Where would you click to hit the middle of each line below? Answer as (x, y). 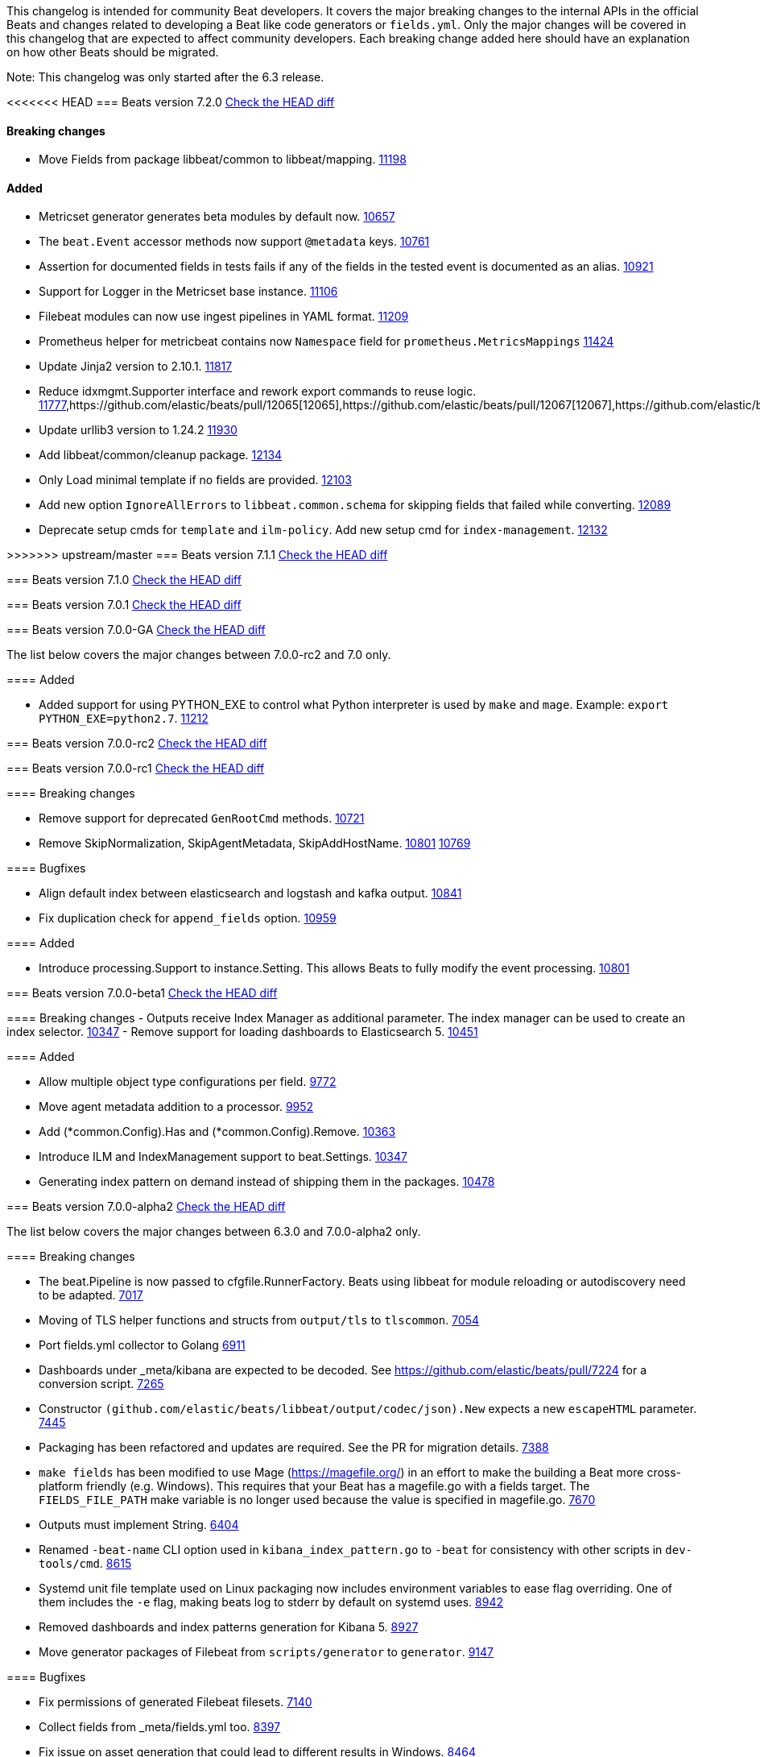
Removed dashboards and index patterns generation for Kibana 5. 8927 (229, 1627)
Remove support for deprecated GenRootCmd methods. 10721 (202, 818)
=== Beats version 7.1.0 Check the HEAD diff (124, 580)
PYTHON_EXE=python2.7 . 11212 (124, 719)
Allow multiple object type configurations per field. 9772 (188, 1082)
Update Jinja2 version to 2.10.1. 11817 (136, 367)
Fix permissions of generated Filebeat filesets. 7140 (176, 1702)
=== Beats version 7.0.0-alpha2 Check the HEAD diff (146, 1207)
